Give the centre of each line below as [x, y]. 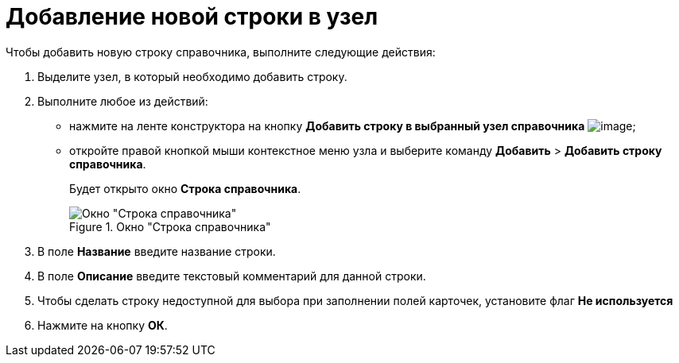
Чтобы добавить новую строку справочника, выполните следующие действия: [221, 52]
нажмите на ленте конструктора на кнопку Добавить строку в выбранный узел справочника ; [353, 126]
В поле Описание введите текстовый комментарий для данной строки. [232, 276]
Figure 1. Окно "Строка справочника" [170, 226]
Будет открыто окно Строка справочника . [185, 188]
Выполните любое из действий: [123, 101]
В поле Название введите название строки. [157, 251]
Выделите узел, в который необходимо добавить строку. [192, 76]
